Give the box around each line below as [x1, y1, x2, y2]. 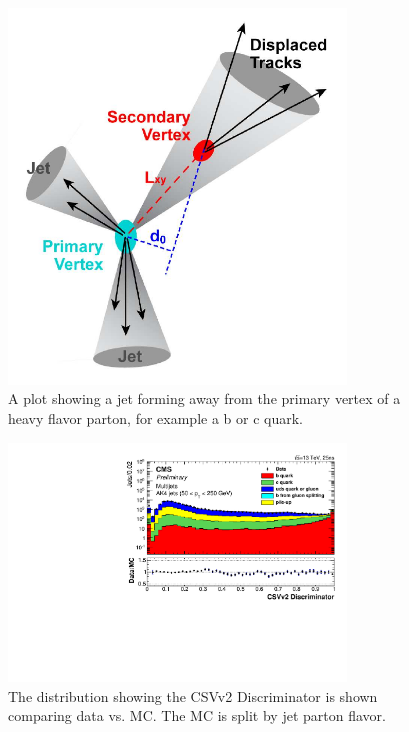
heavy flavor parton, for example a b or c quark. [8, 407, 303, 428]
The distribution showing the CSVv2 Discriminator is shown [8, 685, 378, 706]
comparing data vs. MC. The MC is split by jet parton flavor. [8, 705, 386, 726]
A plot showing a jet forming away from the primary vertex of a [8, 388, 401, 409]
